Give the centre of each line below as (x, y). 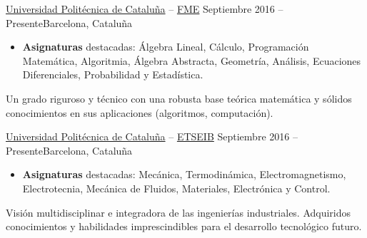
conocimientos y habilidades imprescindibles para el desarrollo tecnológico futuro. (184, 226)
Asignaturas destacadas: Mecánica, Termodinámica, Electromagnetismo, (184, 174)
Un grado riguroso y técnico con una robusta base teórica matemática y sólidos (179, 98)
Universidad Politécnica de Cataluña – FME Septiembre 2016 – (145, 9)
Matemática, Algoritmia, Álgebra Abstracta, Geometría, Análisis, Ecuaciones (192, 60)
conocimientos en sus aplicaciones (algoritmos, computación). (140, 112)
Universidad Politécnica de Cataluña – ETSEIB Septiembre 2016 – (152, 136)
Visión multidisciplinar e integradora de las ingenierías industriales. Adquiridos (179, 212)
